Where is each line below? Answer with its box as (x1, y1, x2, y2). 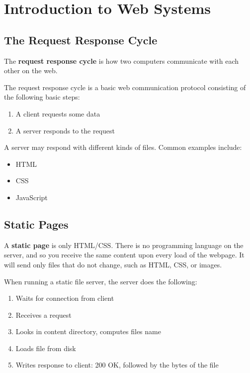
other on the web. (4, 65, 58, 76)
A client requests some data (15, 108, 100, 119)
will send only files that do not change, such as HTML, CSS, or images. (4, 259, 222, 269)
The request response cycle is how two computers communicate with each (4, 55, 239, 66)
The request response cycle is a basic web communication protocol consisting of (4, 82, 246, 92)
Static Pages (4, 216, 69, 232)
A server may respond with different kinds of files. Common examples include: (4, 142, 242, 152)
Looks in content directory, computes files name (15, 326, 161, 337)
